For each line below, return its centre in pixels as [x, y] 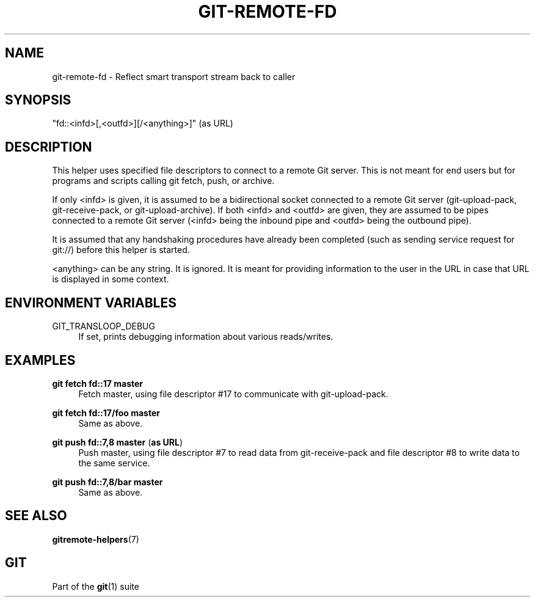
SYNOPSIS [38, 100]
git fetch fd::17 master [98, 383]
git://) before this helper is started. [121, 250]
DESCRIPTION [49, 147]
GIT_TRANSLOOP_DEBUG [104, 326]
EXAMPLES [40, 360]
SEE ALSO [36, 516]
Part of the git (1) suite [96, 586]
